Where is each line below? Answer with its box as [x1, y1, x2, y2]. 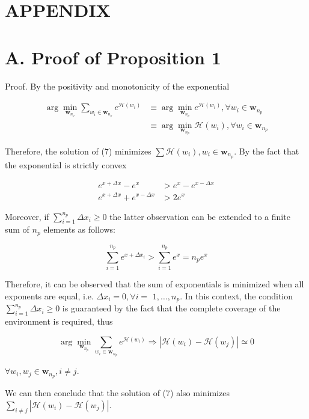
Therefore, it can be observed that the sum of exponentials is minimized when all [5, 278, 304, 290]
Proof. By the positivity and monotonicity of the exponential [5, 79, 230, 92]
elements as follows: [43, 223, 115, 236]
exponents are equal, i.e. [5, 289, 94, 302]
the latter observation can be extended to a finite [109, 210, 290, 222]
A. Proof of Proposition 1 [5, 44, 221, 69]
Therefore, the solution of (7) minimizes [5, 144, 151, 157]
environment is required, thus [5, 315, 113, 328]
